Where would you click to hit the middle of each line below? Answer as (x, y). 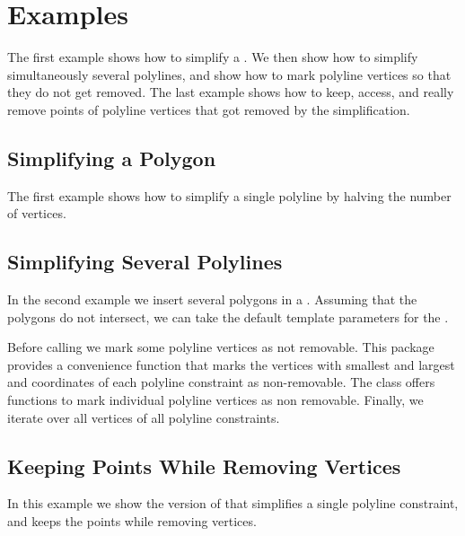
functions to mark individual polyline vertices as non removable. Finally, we (215, 400)
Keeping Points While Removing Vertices (204, 466)
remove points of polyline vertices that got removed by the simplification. (209, 109)
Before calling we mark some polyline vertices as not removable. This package (221, 347)
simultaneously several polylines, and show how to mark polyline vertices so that (229, 74)
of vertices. (37, 213)
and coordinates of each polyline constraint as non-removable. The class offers (221, 382)
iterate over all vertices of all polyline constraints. (144, 417)
